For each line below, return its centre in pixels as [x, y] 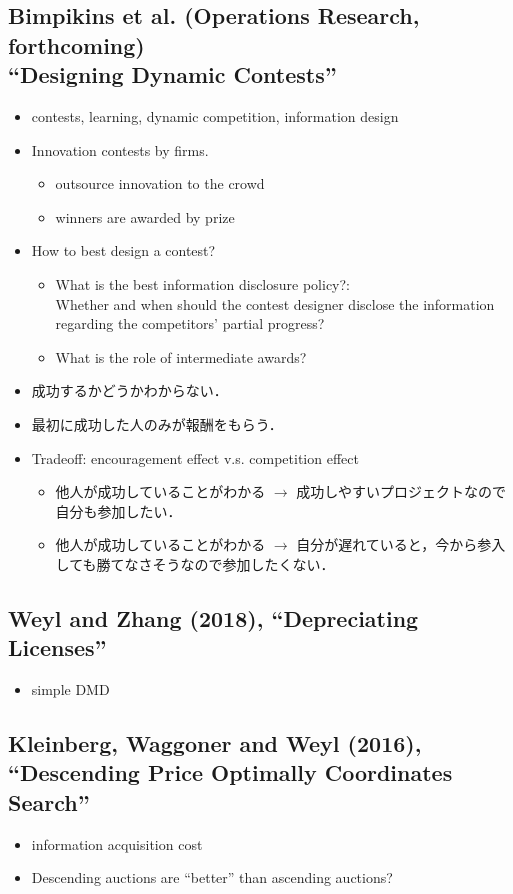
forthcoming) [76, 44]
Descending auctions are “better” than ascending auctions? [212, 877]
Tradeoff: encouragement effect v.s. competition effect [195, 457]
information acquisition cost [117, 843]
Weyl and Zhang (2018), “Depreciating [213, 617]
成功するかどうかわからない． [129, 390]
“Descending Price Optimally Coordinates [230, 772]
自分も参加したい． [118, 510]
